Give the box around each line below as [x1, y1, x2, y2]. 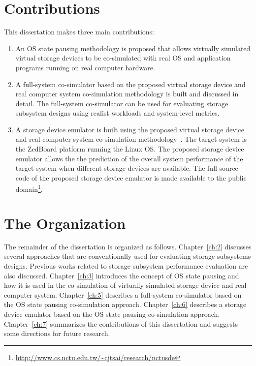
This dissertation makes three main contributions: [4, 27, 155, 37]
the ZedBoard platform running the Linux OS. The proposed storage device [15, 144, 244, 154]
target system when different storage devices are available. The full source [15, 163, 238, 173]
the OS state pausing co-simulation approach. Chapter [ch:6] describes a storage [4, 299, 247, 309]
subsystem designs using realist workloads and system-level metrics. [15, 108, 220, 118]
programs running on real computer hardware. [15, 62, 155, 72]
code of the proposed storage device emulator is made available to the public [15, 172, 247, 183]
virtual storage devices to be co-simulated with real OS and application [15, 53, 231, 63]
